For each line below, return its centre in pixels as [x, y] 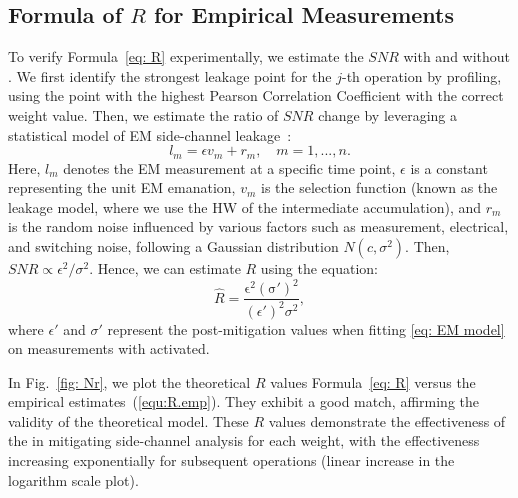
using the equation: [319, 268]
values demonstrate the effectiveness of [387, 420]
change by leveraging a [388, 114]
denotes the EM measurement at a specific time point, [229, 167]
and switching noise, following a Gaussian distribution [173, 246]
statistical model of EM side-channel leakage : [150, 134]
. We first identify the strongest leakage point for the [170, 75]
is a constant [449, 167]
